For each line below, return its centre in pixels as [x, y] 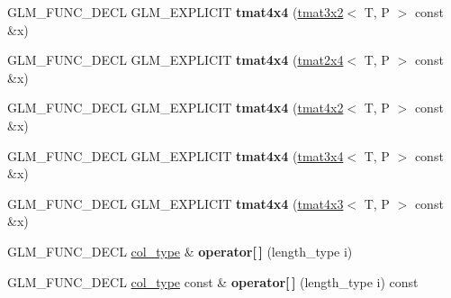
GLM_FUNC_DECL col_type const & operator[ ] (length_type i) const [213, 281]
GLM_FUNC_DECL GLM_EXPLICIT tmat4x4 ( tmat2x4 [176, 60]
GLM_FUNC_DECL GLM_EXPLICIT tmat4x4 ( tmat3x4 [176, 155]
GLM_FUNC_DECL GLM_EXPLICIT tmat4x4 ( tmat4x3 [176, 203]
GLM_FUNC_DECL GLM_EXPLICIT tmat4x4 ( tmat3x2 [176, 12]
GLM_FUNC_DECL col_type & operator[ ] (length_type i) [180, 251]
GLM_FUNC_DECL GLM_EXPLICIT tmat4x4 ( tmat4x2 [176, 108]
